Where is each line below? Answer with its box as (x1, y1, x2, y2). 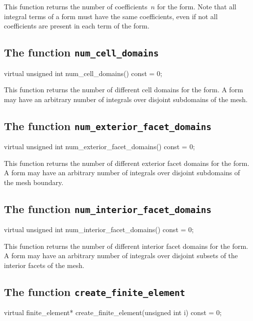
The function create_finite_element (4, 284, 185, 299)
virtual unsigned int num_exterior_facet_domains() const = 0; (4, 141, 195, 152)
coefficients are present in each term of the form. (4, 21, 150, 31)
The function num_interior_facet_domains (4, 201, 212, 216)
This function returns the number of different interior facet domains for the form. (4, 241, 248, 251)
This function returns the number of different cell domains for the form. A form (4, 84, 243, 95)
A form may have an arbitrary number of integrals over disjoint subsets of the (4, 250, 238, 261)
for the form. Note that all (157, 1, 236, 11)
